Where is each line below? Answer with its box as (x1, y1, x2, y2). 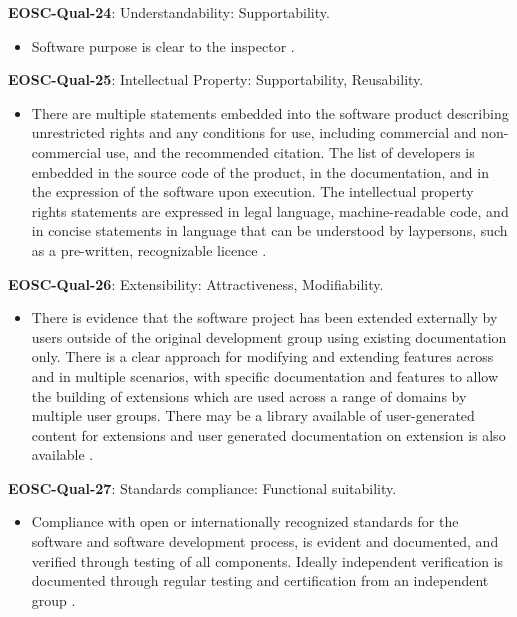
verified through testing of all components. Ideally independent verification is (31, 550, 504, 571)
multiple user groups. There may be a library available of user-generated (31, 405, 475, 426)
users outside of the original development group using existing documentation (31, 326, 507, 347)
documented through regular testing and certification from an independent (31, 570, 489, 591)
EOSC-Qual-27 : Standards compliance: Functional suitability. (8, 477, 397, 498)
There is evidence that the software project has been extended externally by (31, 307, 498, 328)
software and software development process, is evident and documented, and (31, 531, 499, 552)
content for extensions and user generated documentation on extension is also (31, 424, 506, 445)
